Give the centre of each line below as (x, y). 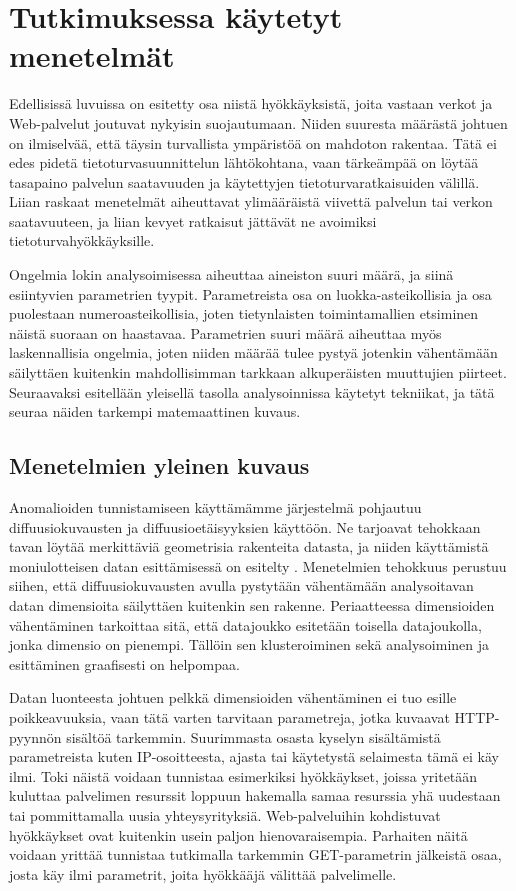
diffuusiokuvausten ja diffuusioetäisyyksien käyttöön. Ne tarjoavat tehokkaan (245, 526)
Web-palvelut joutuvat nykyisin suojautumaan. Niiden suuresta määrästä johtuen (258, 122)
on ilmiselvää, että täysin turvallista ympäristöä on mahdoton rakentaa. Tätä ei (253, 142)
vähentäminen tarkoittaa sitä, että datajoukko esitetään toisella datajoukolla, (245, 624)
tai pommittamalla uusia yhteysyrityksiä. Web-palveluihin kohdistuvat (225, 814)
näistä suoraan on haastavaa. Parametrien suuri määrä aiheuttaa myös (225, 332)
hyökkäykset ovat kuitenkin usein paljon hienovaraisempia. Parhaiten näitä (238, 834)
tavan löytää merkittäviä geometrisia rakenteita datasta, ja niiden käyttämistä (249, 546)
